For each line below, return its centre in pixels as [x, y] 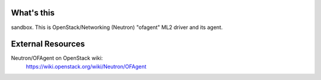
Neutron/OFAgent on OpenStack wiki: [57, 58]
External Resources [48, 44]
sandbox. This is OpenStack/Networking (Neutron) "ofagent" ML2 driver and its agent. [117, 27]
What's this [33, 13]
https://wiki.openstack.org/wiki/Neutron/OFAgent [86, 66]
